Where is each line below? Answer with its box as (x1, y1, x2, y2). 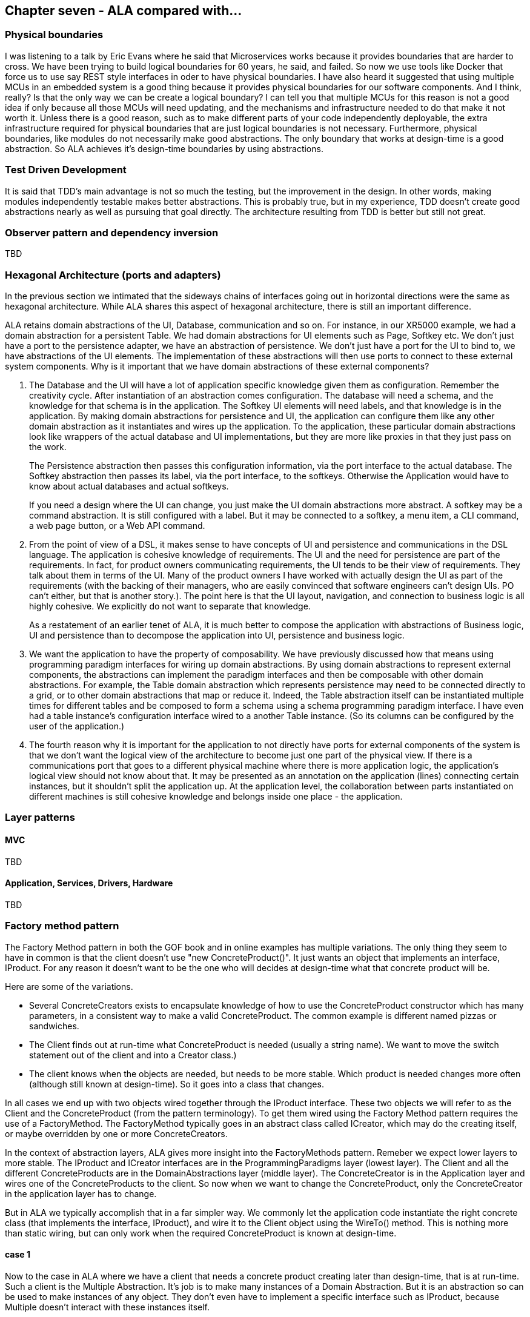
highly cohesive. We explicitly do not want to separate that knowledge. (29, 601, 311, 612)
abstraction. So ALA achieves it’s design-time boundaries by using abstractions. (5, 143, 323, 154)
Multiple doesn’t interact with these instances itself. (5, 1301, 210, 1312)
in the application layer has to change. (5, 1188, 157, 1199)
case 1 (5, 1249, 31, 1260)
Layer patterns (5, 811, 75, 824)
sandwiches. (29, 1020, 79, 1031)
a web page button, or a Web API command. (29, 520, 205, 531)
